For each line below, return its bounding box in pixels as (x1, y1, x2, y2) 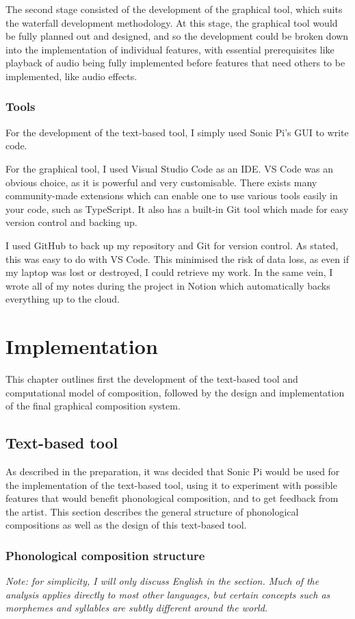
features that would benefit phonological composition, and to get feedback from (5, 491, 339, 505)
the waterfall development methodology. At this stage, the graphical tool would (5, 15, 338, 29)
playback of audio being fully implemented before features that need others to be (5, 55, 345, 70)
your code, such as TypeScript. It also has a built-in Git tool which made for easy (5, 201, 349, 216)
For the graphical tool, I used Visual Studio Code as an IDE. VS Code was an (5, 161, 333, 175)
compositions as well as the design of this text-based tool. (5, 518, 247, 532)
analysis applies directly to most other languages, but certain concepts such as (5, 587, 330, 601)
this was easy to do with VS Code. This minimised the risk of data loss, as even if (5, 251, 349, 266)
